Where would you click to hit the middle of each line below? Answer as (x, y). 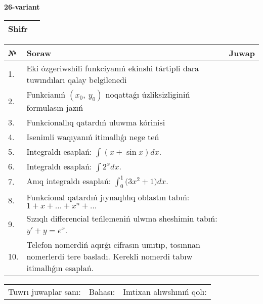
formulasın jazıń (55, 107)
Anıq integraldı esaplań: (69, 181)
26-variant (22, 7)
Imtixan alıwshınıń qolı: (165, 291)
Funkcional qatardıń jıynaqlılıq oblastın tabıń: (108, 197)
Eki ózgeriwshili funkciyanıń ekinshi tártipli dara (113, 68)
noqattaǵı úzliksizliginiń (148, 94)
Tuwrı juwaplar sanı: (45, 291)
